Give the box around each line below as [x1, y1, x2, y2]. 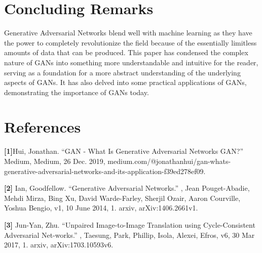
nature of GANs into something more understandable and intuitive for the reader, [4, 57, 258, 67]
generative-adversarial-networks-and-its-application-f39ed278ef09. [4, 165, 206, 176]
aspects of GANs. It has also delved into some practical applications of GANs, [4, 77, 247, 88]
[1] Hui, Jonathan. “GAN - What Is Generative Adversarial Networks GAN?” [4, 146, 244, 156]
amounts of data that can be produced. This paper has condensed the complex [4, 47, 248, 58]
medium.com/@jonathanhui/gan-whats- [107, 156, 231, 166]
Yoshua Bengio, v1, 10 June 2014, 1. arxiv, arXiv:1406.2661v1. [4, 202, 198, 213]
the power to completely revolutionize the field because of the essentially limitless [4, 37, 257, 48]
